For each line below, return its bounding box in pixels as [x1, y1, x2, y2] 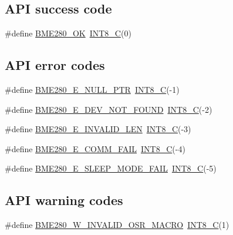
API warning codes [5, 191, 123, 209]
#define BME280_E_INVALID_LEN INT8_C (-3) [5, 123, 191, 135]
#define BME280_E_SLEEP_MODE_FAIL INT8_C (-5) [5, 162, 217, 174]
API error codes [5, 56, 105, 74]
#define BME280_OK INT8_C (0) [5, 27, 131, 39]
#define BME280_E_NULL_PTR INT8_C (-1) [5, 83, 180, 95]
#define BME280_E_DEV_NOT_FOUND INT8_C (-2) [5, 103, 212, 115]
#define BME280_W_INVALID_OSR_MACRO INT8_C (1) [5, 219, 229, 231]
